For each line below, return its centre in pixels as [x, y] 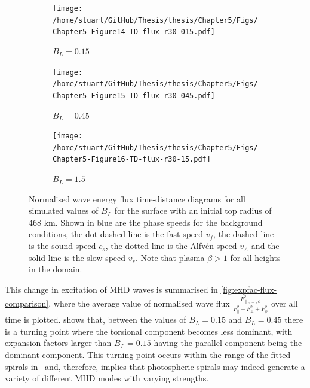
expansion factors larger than [58, 343]
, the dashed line [244, 234]
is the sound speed [62, 246]
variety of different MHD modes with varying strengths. [107, 378]
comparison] [27, 303]
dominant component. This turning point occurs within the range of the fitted [148, 354]
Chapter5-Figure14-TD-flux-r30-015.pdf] [134, 32]
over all [284, 303]
